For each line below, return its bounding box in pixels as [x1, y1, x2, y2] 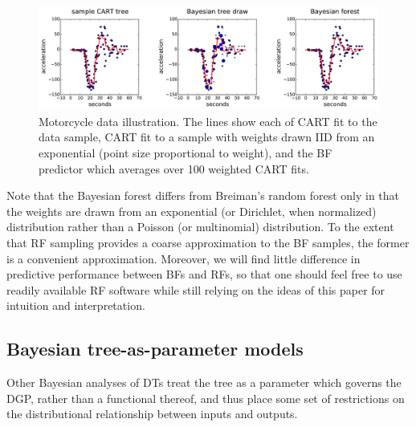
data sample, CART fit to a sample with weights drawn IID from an [39, 128, 375, 145]
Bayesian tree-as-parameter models [6, 336, 304, 361]
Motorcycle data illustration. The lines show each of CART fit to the [39, 112, 377, 129]
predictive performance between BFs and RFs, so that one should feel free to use [6, 266, 402, 283]
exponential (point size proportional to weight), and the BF [39, 144, 332, 161]
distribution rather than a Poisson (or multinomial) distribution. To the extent [6, 218, 394, 235]
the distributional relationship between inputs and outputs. [6, 405, 298, 422]
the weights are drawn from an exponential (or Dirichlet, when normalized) [6, 202, 377, 219]
